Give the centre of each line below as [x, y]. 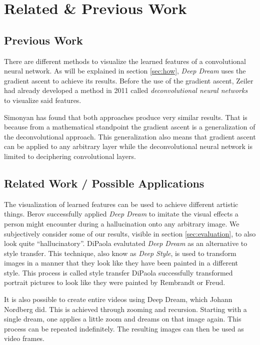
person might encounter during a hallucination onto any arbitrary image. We [122, 223]
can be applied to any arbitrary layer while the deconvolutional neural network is [128, 146]
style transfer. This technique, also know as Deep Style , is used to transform [120, 253]
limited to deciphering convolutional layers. [70, 156]
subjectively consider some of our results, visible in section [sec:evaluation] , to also [130, 233]
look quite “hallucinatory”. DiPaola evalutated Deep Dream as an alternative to [126, 243]
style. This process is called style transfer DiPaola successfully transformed [118, 272]
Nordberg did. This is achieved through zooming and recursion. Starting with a [125, 309]
